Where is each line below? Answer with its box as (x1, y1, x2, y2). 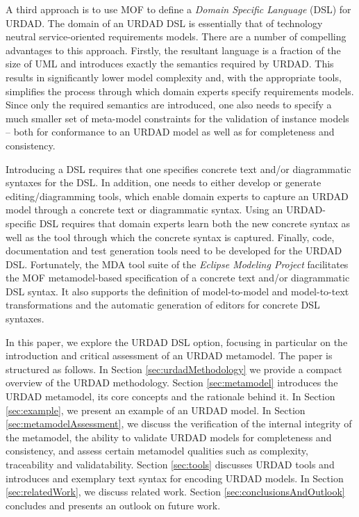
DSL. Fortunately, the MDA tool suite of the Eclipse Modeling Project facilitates (6, 256, 349, 271)
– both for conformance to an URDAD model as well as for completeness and (6, 124, 335, 139)
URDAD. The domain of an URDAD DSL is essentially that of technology (6, 15, 323, 30)
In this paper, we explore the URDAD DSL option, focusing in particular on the (6, 334, 348, 349)
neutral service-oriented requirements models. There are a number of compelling (6, 29, 347, 44)
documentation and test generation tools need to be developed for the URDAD (6, 243, 342, 258)
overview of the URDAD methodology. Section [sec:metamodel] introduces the (6, 375, 338, 390)
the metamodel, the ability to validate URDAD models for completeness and (6, 429, 332, 444)
